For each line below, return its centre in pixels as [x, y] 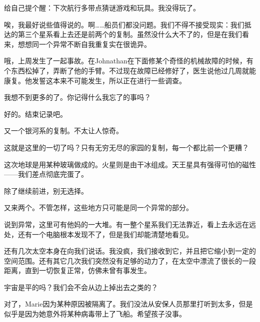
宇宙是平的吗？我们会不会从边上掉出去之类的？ [81, 287]
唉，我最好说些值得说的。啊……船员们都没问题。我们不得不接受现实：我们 [124, 24]
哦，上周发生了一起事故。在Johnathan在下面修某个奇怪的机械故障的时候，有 [129, 61]
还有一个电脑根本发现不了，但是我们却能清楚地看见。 [105, 234]
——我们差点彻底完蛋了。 [46, 174]
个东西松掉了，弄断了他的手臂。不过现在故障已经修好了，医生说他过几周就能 [130, 70]
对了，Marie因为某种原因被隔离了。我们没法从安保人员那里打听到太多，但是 [128, 304]
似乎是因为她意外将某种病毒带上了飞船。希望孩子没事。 [95, 314]
